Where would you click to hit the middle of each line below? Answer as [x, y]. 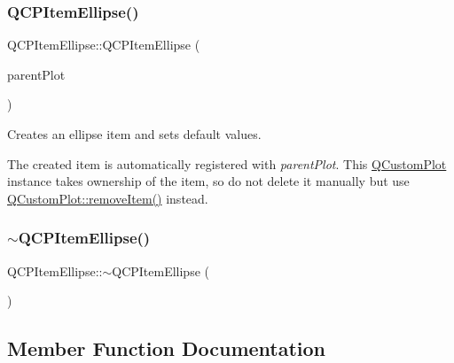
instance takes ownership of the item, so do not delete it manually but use [208, 181]
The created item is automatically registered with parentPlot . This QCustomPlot [227, 163]
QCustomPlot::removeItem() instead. [108, 198]
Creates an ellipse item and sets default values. [134, 134]
